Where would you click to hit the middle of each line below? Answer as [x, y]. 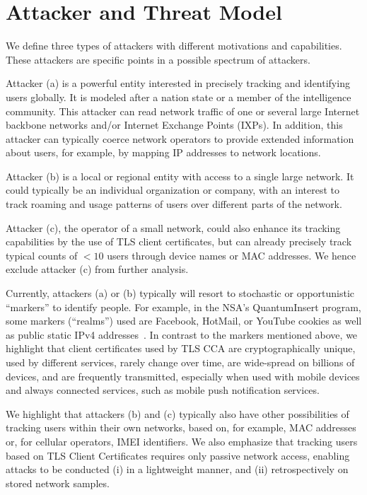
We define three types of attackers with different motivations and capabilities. [174, 46]
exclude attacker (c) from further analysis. [97, 269]
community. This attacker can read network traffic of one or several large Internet [183, 111]
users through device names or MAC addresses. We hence [232, 255]
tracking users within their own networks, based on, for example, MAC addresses [181, 427]
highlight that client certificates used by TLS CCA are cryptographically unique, [181, 348]
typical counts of [42, 255]
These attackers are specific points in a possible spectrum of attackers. [158, 59]
